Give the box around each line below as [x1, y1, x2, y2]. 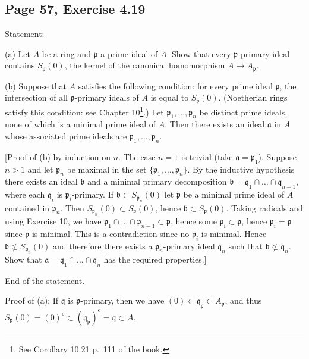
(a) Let [5, 47, 30, 60]
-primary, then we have [80, 294, 165, 307]
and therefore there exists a [53, 239, 153, 252]
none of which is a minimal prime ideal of [5, 118, 156, 130]
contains [5, 59, 35, 71]
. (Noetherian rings [218, 91, 288, 104]
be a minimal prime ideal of [183, 188, 285, 201]
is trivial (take [181, 150, 233, 163]
